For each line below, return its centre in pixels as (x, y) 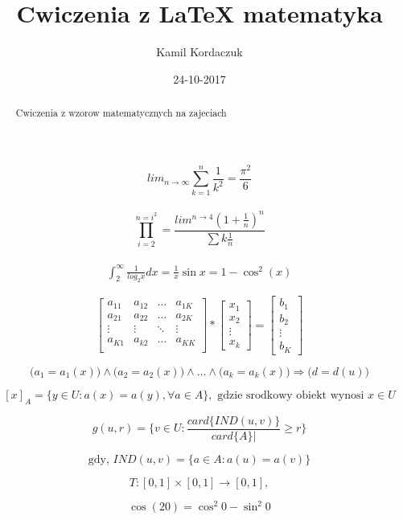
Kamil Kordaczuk (199, 52)
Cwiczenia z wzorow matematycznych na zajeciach (121, 113)
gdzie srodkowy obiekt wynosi (291, 395)
